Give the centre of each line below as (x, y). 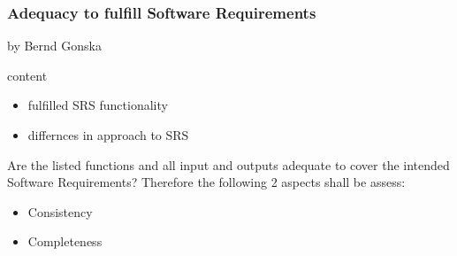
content (27, 75)
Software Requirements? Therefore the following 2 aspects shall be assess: (206, 182)
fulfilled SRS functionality (98, 105)
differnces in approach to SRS (108, 135)
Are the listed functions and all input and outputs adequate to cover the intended (228, 164)
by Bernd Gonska (54, 46)
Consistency (60, 211)
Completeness (65, 241)
